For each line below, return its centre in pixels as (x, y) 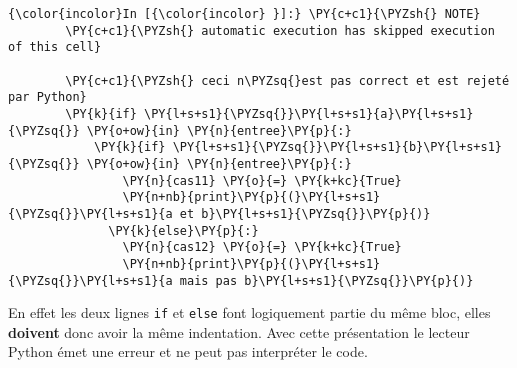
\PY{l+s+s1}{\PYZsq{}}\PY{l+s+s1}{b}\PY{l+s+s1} (337, 147)
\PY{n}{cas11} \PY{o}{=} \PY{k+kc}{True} (262, 180)
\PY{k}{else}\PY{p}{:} (183, 230)
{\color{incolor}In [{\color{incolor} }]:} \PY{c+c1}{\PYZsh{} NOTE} (244, 14)
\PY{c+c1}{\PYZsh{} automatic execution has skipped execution (280, 30)
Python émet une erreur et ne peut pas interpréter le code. (188, 351)
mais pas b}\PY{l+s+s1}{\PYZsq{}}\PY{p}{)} (326, 280)
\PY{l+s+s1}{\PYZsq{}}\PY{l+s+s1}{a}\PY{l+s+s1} (309, 113)
